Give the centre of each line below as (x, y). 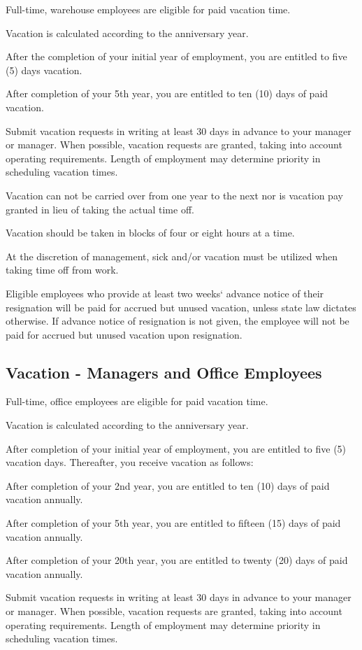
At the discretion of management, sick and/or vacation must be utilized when (172, 256)
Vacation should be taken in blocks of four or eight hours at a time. (150, 233)
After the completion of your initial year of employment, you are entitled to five (176, 56)
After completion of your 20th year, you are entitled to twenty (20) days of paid (177, 560)
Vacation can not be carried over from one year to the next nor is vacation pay (174, 195)
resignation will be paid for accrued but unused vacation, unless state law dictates (181, 307)
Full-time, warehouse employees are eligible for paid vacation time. (148, 9)
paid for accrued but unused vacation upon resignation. (124, 334)
